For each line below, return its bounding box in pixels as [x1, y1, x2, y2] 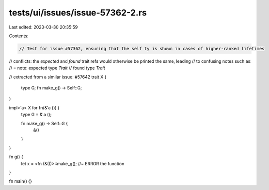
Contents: [9, 33, 29, 39]
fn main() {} [9, 178, 32, 184]
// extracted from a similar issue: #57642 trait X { [9, 74, 107, 80]
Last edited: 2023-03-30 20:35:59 [9, 24, 78, 30]
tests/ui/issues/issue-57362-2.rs [9, 7, 147, 18]
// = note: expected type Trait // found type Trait [9, 65, 105, 71]
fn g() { [9, 154, 24, 160]
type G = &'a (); [21, 112, 52, 117]
